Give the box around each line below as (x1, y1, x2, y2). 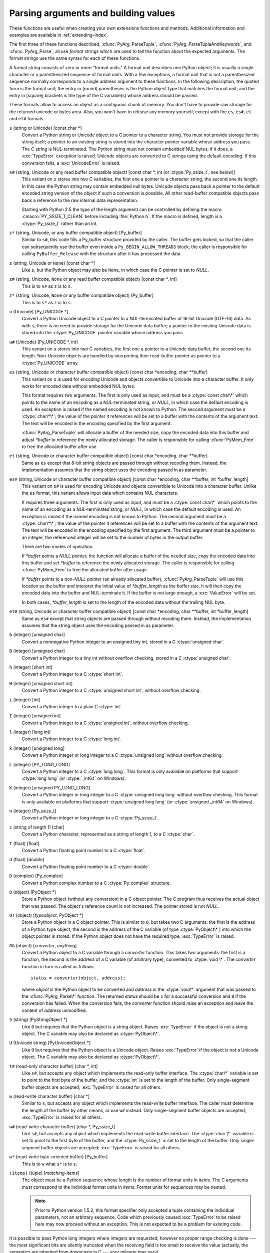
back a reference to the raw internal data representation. (21, 197, 138, 203)
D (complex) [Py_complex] (9, 873, 63, 879)
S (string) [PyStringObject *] (9, 1016, 67, 1022)
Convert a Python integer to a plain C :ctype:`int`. (21, 703, 122, 709)
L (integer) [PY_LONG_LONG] (9, 761, 70, 767)
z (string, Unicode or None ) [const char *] (9, 260, 95, 266)
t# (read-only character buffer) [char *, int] (9, 1063, 98, 1069)
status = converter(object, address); (30, 975, 126, 981)
